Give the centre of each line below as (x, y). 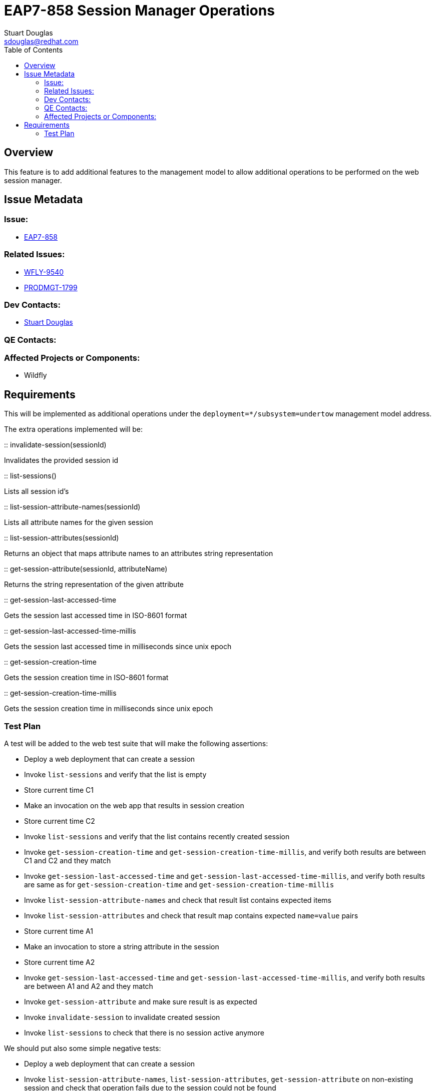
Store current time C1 (59, 790)
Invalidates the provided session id (61, 460)
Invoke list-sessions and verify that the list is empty (115, 775)
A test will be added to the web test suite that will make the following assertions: (136, 744)
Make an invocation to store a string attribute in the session (122, 947)
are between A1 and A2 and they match (89, 986)
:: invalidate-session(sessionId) (55, 445)
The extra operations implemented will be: (73, 429)
